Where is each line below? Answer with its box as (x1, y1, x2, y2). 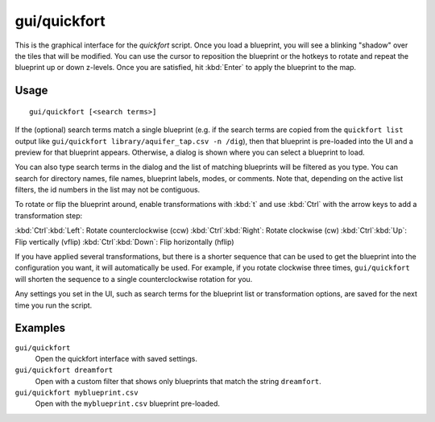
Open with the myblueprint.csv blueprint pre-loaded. (35, 399, 221, 408)
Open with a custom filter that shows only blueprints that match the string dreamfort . (35, 376, 321, 386)
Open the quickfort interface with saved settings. (35, 354, 197, 363)
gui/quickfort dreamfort (14, 366, 113, 374)
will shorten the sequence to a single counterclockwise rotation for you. (14, 274, 253, 283)
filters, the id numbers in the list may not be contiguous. (14, 185, 201, 195)
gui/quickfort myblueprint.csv (14, 388, 139, 398)
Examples (14, 321, 66, 335)
